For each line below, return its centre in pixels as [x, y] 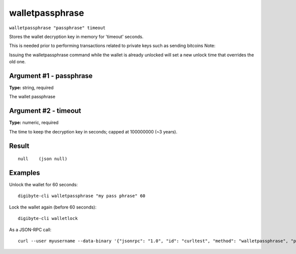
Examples [25, 173]
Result [19, 146]
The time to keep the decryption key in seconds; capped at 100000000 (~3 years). [93, 131]
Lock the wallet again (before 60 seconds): [53, 207]
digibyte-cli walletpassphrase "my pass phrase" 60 [82, 196]
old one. [18, 62]
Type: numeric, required [34, 123]
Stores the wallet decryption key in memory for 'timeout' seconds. [76, 37]
